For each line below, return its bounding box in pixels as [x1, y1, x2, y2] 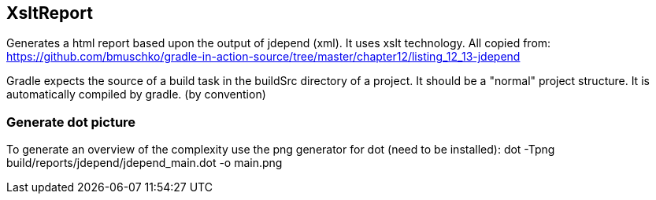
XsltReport [6, 3, 93, 23]
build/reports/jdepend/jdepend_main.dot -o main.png [6, 156, 283, 170]
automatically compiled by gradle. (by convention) [6, 87, 266, 102]
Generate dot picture [6, 113, 136, 130]
